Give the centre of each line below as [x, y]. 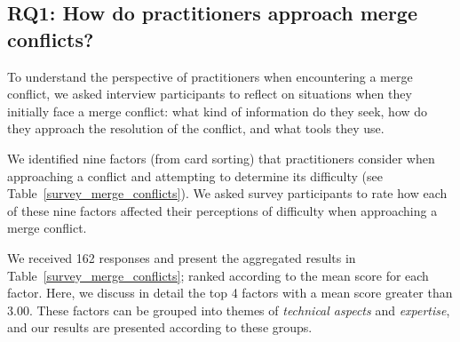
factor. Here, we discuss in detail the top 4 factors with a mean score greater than [230, 293]
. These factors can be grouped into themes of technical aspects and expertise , [239, 310]
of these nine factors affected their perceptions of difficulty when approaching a [222, 210]
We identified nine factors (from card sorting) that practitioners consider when [221, 158]
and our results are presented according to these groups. [160, 327]
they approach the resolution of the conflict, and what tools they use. [196, 128]
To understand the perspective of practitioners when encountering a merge [210, 76]
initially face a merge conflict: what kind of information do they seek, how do [218, 111]
